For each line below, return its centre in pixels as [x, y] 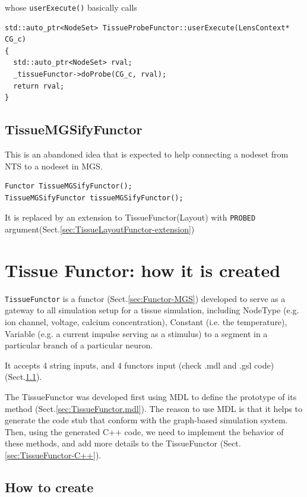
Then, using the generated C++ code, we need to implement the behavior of [144, 431]
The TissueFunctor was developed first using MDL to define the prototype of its [151, 396]
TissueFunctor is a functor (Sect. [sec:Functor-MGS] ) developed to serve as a [145, 298]
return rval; [39, 86]
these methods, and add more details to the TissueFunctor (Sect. [123, 443]
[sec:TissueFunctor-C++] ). [53, 454]
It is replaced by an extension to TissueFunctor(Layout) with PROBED [130, 217]
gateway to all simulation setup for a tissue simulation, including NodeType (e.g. [152, 310]
